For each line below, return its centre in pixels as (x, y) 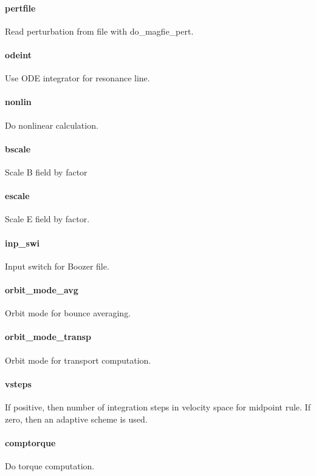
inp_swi (22, 243)
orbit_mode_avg (42, 289)
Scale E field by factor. (47, 219)
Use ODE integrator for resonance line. (77, 78)
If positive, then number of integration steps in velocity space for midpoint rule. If (158, 406)
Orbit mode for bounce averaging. (68, 313)
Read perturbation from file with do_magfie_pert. (99, 31)
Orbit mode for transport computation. (78, 360)
